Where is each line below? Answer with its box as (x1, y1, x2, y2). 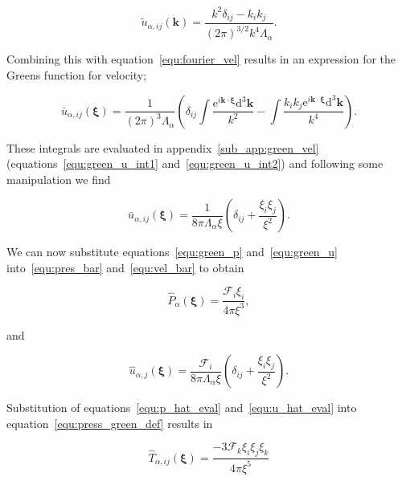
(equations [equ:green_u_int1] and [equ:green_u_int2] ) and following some (6, 155, 384, 172)
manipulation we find (6, 170, 111, 187)
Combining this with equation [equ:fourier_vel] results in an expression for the (6, 51, 396, 67)
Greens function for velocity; (6, 66, 147, 83)
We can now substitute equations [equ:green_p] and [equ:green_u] (6, 243, 338, 260)
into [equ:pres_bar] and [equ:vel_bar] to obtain (6, 259, 244, 275)
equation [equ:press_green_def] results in (6, 414, 213, 431)
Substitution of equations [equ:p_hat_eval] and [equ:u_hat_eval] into (6, 399, 357, 416)
